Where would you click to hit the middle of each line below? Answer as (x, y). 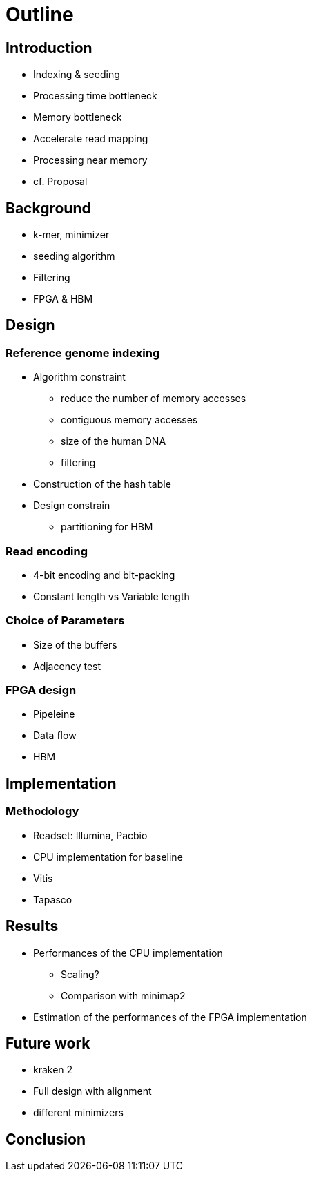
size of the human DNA (114, 441)
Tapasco (53, 899)
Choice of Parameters (65, 621)
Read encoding (47, 551)
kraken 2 (53, 1070)
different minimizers (78, 1113)
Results (32, 926)
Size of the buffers (75, 644)
